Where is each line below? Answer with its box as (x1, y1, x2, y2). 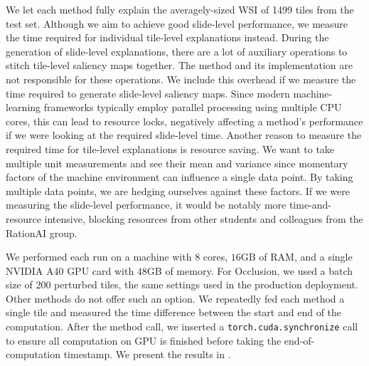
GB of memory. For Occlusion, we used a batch (146, 263, 353, 278)
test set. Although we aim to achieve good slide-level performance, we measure (6, 16, 348, 31)
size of (6, 277, 33, 292)
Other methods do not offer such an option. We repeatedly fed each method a (6, 291, 345, 305)
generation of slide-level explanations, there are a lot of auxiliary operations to (6, 43, 348, 58)
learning (6, 100, 41, 115)
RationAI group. (6, 225, 77, 240)
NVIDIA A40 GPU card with (6, 263, 134, 278)
